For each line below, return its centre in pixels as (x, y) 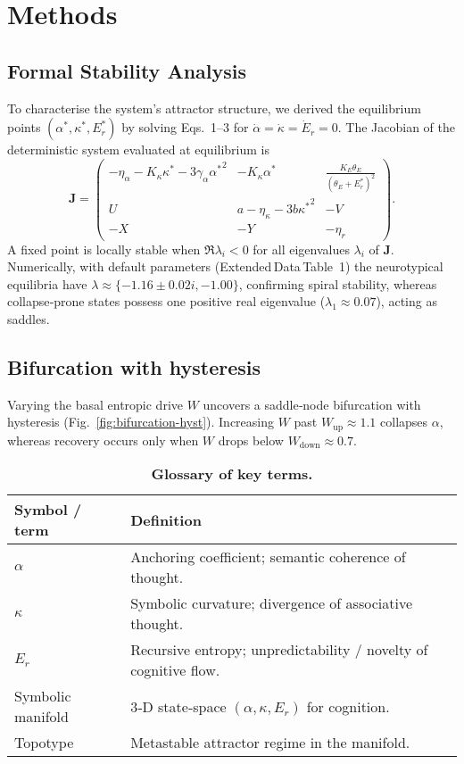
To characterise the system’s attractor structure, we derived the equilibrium (214, 108)
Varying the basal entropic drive (95, 404)
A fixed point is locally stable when (104, 249)
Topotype (44, 743)
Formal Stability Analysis (127, 70)
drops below (251, 440)
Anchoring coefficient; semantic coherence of (268, 557)
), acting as (406, 301)
